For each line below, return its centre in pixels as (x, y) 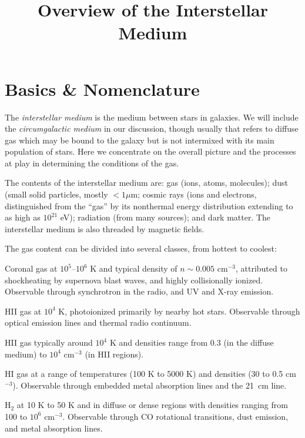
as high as (23, 217)
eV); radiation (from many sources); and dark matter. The (165, 217)
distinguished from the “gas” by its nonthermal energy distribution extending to (149, 205)
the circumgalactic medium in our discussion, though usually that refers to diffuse (152, 128)
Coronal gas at (31, 268)
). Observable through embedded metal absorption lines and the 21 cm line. (150, 385)
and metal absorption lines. (54, 428)
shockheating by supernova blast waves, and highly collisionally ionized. (134, 280)
